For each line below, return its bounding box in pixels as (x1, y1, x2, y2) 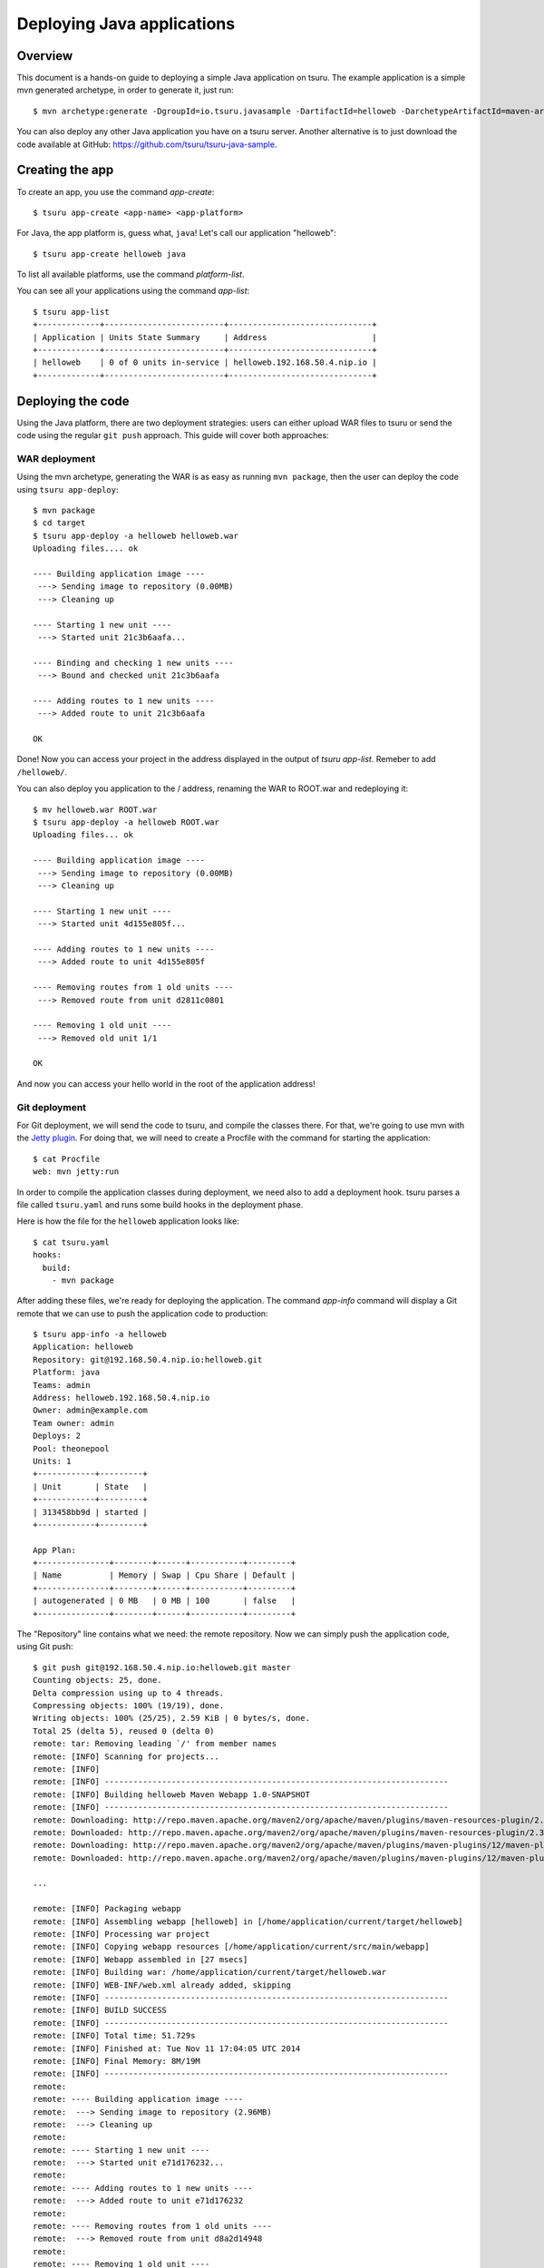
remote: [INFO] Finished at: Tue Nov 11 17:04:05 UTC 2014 (33, 2043, 301, 2054)
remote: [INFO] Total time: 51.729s (33, 2030, 196, 2041)
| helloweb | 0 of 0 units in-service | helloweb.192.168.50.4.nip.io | (33, 357, 377, 367)
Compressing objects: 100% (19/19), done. (33, 1701, 225, 1710)
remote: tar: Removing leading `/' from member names (33, 1738, 277, 1749)
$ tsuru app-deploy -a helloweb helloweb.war (33, 531, 239, 541)
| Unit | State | (33, 1481, 149, 1491)
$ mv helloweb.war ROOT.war (33, 804, 158, 815)
